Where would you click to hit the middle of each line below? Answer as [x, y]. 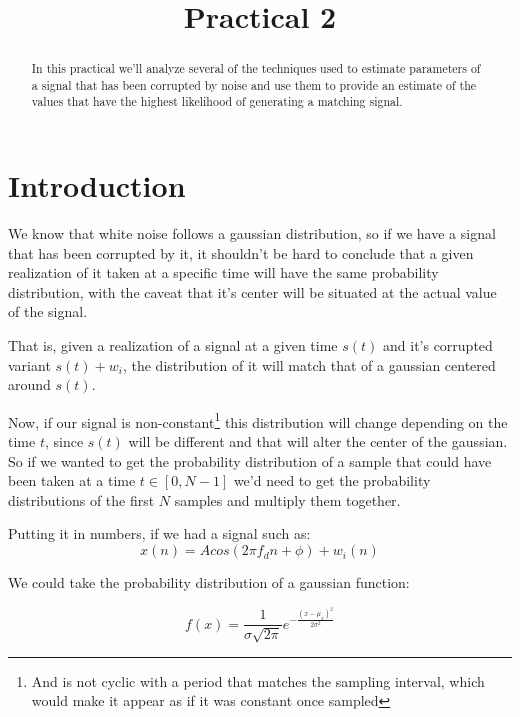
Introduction [97, 185]
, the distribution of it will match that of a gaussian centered [309, 364]
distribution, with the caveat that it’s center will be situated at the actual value [252, 291]
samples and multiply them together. [287, 499]
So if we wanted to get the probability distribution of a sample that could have [250, 460]
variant [29, 364]
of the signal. [48, 311]
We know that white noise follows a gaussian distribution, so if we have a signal [252, 233]
